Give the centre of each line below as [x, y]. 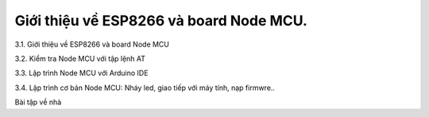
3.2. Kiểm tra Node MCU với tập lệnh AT [80, 58]
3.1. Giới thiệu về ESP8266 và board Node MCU [92, 44]
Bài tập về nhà [38, 102]
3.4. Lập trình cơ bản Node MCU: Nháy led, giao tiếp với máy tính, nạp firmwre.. [145, 88]
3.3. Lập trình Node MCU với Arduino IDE [81, 73]
